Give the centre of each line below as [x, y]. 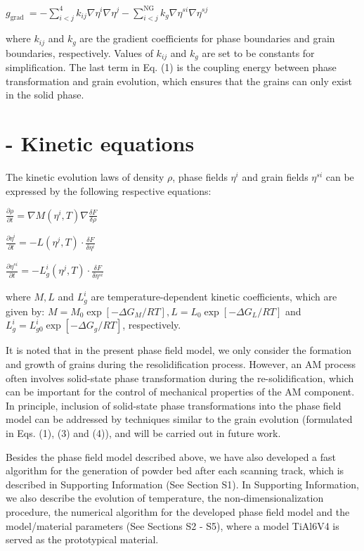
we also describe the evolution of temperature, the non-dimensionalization [165, 498]
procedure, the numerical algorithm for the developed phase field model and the [178, 512]
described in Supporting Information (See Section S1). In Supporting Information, [182, 484]
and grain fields [275, 177]
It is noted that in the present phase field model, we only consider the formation [178, 350]
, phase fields [200, 177]
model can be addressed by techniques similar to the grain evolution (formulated [179, 419]
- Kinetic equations [100, 143]
